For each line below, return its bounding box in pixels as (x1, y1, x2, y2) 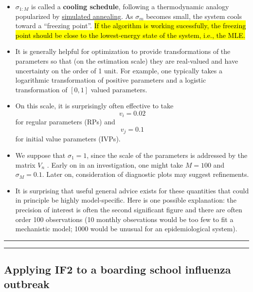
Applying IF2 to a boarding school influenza (4, 262, 231, 277)
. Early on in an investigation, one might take (47, 159, 183, 170)
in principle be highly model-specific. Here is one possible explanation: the (15, 195, 237, 205)
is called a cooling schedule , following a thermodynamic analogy (31, 1, 229, 11)
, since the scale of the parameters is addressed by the (87, 150, 248, 160)
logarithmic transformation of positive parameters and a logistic (15, 75, 206, 85)
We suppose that (15, 150, 66, 160)
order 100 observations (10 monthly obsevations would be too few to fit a (15, 214, 234, 224)
